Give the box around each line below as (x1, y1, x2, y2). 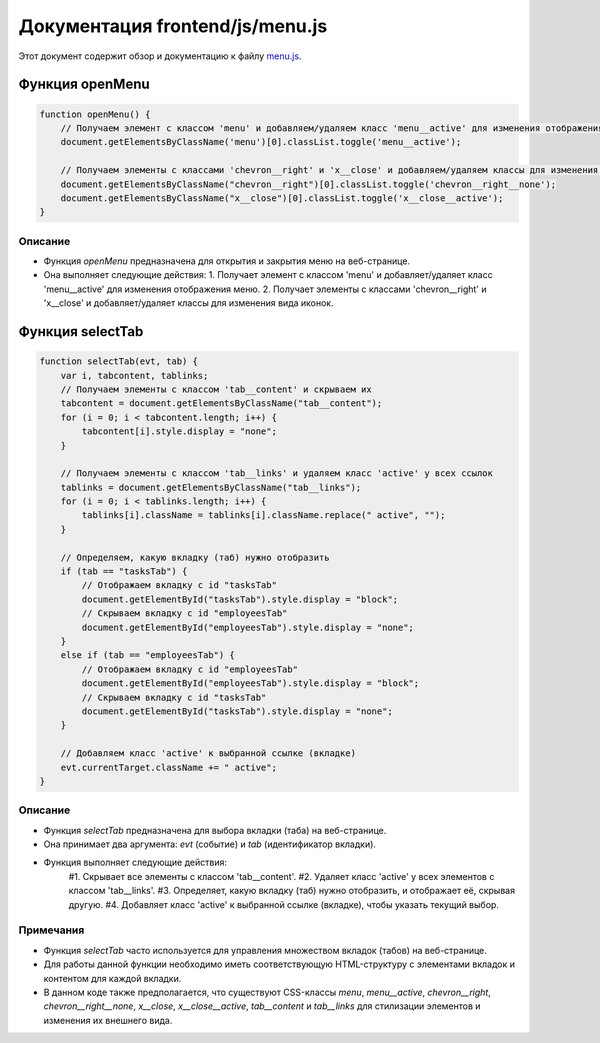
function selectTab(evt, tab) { (39, 356, 199, 367)
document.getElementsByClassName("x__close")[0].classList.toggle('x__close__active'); (60, 192, 504, 204)
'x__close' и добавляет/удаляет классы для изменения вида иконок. (43, 297, 334, 309)
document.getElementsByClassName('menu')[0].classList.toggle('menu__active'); (60, 136, 462, 148)
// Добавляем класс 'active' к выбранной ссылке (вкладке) (60, 748, 357, 759)
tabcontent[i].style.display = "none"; (81, 426, 277, 437)
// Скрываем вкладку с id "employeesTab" (81, 608, 288, 619)
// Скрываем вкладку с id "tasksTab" (81, 691, 267, 703)
